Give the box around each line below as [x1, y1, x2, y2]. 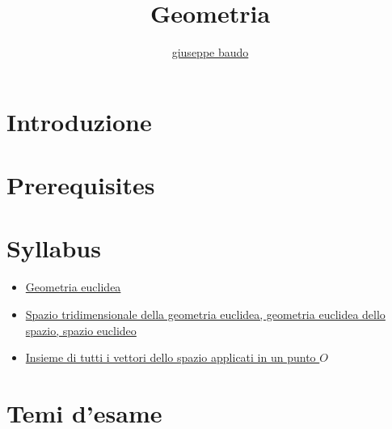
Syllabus [6, 231, 101, 265]
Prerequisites [6, 168, 155, 202]
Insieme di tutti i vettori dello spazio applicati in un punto [25, 349, 316, 366]
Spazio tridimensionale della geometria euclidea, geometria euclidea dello [25, 306, 386, 322]
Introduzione [6, 104, 152, 138]
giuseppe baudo [171, 44, 249, 61]
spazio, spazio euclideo [25, 321, 137, 338]
